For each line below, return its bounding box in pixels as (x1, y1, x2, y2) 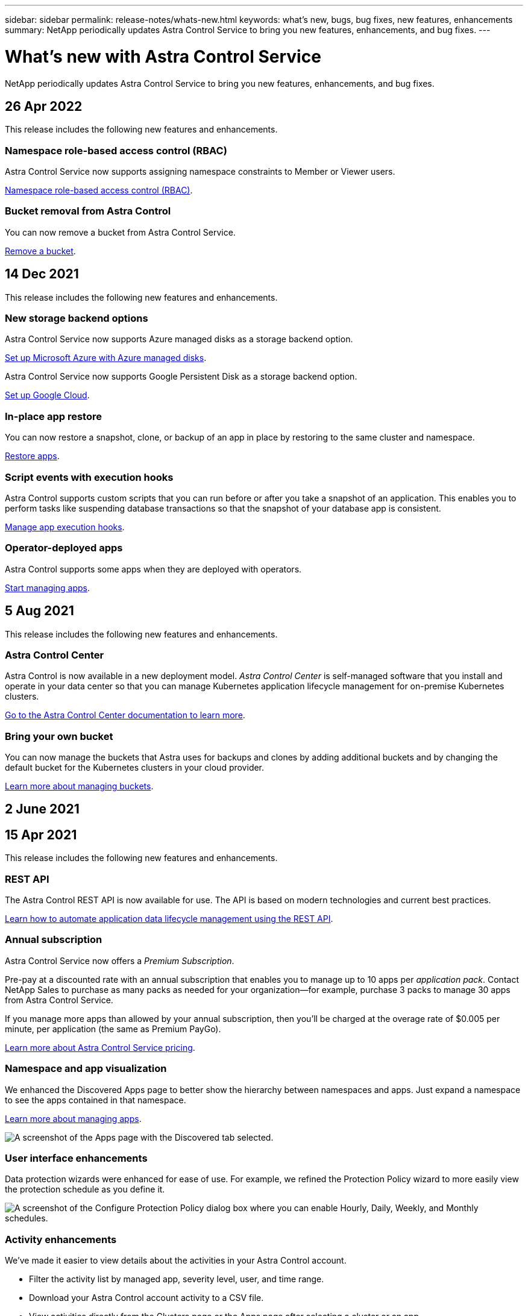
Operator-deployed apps (5, 542, 123, 554)
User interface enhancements (5, 1151, 148, 1164)
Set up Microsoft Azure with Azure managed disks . (5, 352, 207, 363)
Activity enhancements (5, 1233, 117, 1245)
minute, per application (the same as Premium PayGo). (5, 1023, 221, 1034)
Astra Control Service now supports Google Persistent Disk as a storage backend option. (5, 371, 357, 382)
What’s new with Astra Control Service (5, 46, 321, 67)
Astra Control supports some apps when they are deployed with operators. (5, 563, 302, 574)
